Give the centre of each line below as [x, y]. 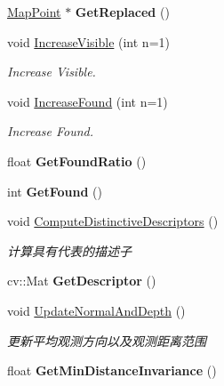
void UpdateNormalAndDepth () [96, 310]
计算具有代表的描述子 [69, 250]
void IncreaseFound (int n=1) [88, 101]
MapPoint [34, 12]
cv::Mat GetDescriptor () [82, 281]
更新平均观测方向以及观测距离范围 [107, 340]
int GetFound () [55, 191]
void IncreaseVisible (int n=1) [88, 41]
